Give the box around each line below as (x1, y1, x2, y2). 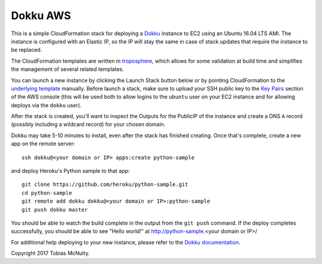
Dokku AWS (11, 9, 72, 22)
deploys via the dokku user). (11, 101, 82, 108)
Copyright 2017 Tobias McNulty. (11, 250, 90, 257)
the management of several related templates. (11, 66, 125, 73)
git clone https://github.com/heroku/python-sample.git (21, 181, 188, 188)
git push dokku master (21, 206, 88, 213)
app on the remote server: (11, 140, 76, 147)
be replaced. (11, 46, 42, 54)
